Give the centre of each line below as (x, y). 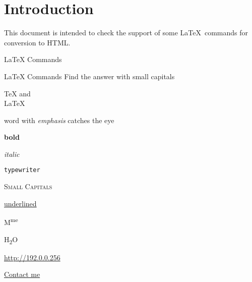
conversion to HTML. (37, 42)
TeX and (17, 93)
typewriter (22, 170)
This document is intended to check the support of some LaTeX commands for (126, 33)
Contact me (22, 274)
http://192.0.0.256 (32, 257)
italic (12, 154)
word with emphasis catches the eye (59, 120)
